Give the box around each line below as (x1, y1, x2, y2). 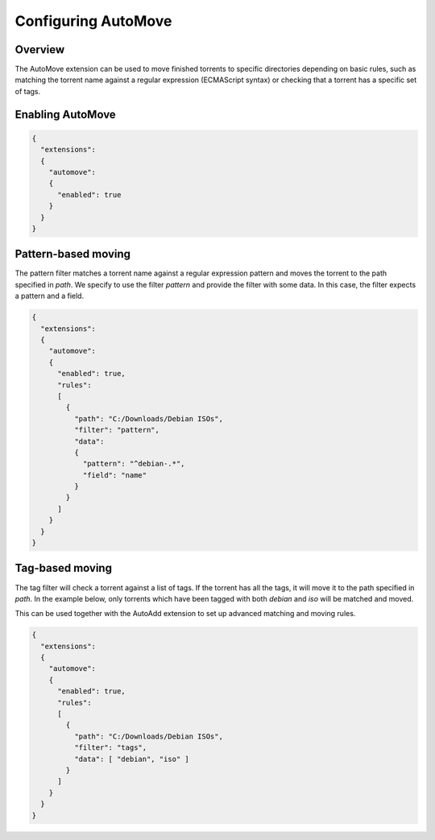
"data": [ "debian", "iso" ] (73, 754, 189, 763)
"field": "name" (82, 470, 147, 479)
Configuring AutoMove (14, 12, 172, 30)
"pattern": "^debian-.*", (82, 459, 185, 469)
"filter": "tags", (73, 743, 147, 752)
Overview (14, 43, 65, 56)
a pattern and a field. (14, 291, 85, 301)
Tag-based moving (14, 561, 113, 575)
